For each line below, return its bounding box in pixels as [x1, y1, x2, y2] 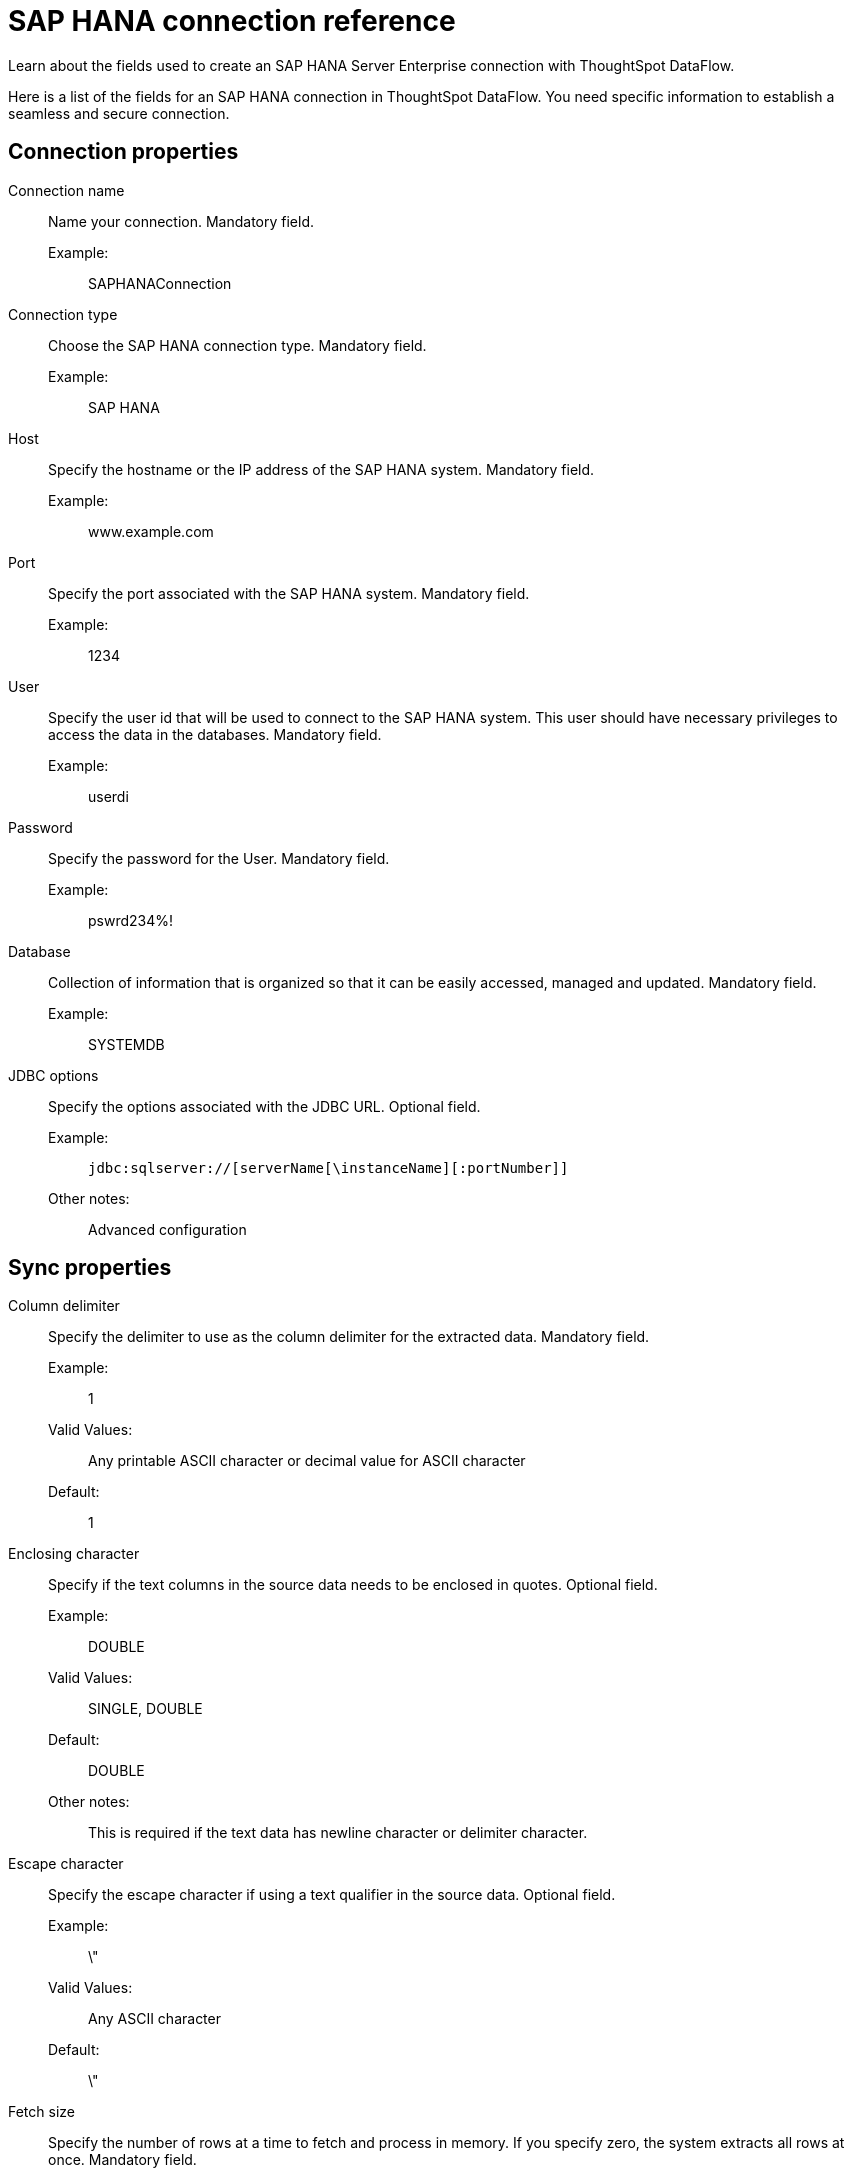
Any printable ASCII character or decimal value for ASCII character [88, 1452, 526, 1470]
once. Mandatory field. [48, 2151, 197, 2169]
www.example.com [88, 522, 214, 540]
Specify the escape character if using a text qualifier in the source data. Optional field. [48, 1886, 616, 1904]
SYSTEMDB [88, 1035, 165, 1053]
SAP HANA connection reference [8, 4, 456, 38]
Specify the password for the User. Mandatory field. [48, 849, 390, 867]
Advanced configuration [88, 1220, 247, 1238]
